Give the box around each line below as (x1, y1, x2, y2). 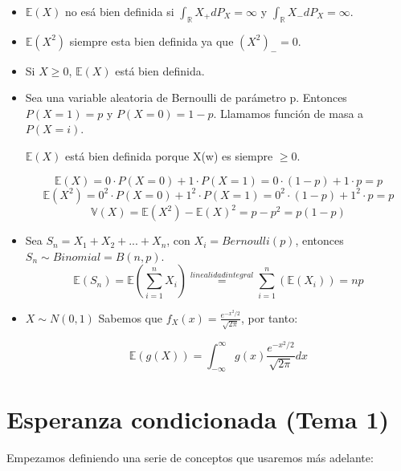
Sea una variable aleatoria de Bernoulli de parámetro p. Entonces (25, 89, 347, 106)
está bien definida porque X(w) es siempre (65, 147, 273, 164)
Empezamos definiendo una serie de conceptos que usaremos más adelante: (6, 449, 374, 465)
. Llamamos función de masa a (213, 104, 364, 121)
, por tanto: (241, 309, 298, 326)
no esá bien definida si (65, 3, 174, 19)
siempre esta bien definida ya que (69, 32, 234, 49)
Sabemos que (98, 309, 162, 326)
